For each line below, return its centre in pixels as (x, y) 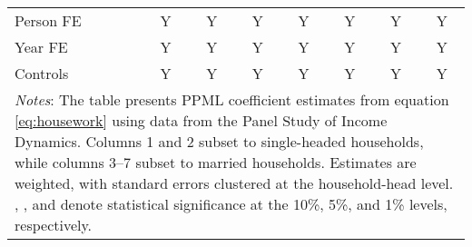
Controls (42, 73)
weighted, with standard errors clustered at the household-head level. (234, 183)
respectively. (54, 225)
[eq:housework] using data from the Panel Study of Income (201, 120)
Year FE (41, 47)
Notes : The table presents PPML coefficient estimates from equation (232, 99)
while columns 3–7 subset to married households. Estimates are (216, 162)
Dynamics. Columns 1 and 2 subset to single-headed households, (219, 141)
